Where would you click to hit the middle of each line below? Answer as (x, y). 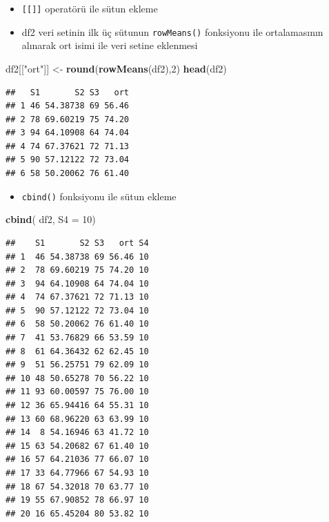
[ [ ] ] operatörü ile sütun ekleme (90, 8)
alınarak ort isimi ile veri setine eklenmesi (110, 45)
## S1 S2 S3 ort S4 (77, 243)
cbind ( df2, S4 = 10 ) (51, 219)
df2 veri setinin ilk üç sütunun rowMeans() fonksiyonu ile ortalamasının (172, 31)
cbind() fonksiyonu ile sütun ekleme (99, 196)
